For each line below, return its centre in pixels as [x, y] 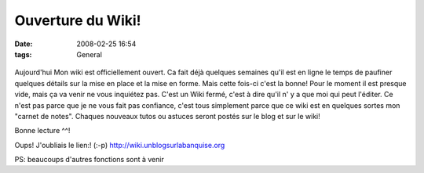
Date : [24, 44]
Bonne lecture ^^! [42, 131]
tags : [23, 54]
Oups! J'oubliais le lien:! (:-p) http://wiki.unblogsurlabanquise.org [120, 145]
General [89, 54]
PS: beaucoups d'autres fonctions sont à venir [89, 160]
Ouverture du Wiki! [78, 20]
